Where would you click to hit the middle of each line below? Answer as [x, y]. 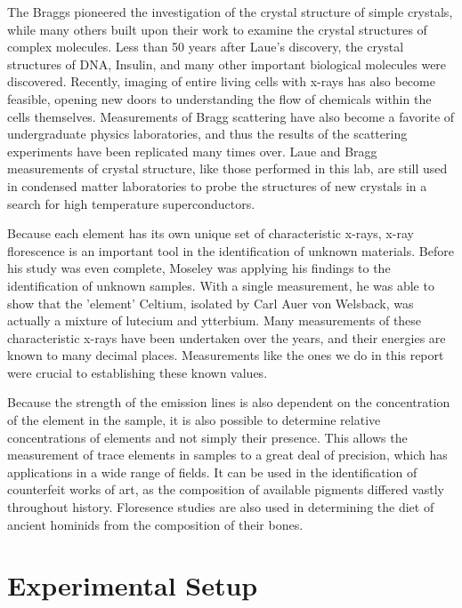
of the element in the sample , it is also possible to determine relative [194, 420]
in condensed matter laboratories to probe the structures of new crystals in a [217, 185]
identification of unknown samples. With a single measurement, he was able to [221, 285]
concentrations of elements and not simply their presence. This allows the [207, 437]
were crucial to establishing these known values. [138, 372]
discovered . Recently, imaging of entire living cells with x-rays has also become [221, 81]
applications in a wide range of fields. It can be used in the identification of [212, 472]
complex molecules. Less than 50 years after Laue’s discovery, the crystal [206, 47]
